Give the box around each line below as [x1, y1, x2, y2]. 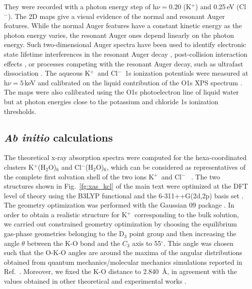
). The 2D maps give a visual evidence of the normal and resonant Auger [8, 11, 225, 21]
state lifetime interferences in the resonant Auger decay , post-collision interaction [4, 48, 248, 59]
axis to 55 [132, 238, 161, 248]
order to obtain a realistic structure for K [4, 209, 127, 219]
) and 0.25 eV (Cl [195, 1, 246, 11]
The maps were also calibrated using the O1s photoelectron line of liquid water [4, 87, 239, 97]
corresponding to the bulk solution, [134, 209, 239, 219]
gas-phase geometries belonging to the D [4, 228, 124, 239]
